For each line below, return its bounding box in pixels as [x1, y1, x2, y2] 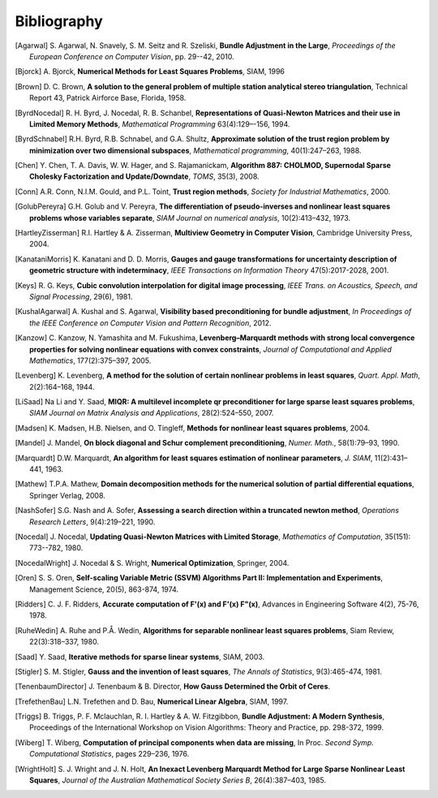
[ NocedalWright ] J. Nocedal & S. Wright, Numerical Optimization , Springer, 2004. [15, 558, 290, 567]
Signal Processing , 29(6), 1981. [29, 291, 133, 301]
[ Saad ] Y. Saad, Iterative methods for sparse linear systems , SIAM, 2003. [15, 652, 265, 662]
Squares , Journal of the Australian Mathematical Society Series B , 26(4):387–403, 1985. [29, 775, 327, 785]
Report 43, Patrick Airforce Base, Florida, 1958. [29, 93, 187, 103]
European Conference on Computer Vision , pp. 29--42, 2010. [29, 51, 234, 61]
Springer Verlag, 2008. [29, 490, 105, 500]
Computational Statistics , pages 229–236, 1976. [29, 749, 190, 759]
